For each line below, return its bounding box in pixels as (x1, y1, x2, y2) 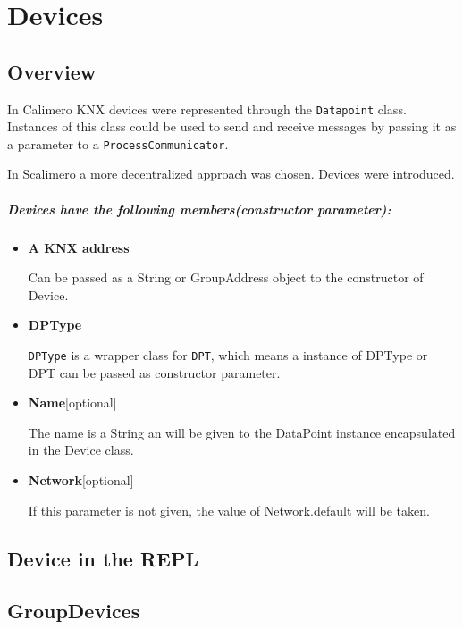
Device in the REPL (7, 544, 198, 572)
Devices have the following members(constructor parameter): (7, 199, 391, 218)
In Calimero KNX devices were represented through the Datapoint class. (7, 99, 407, 118)
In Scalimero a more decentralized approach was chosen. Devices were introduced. (7, 164, 455, 183)
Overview (7, 57, 97, 85)
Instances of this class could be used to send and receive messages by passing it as (7, 117, 457, 136)
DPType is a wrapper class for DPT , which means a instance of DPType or (28, 346, 428, 365)
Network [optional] (28, 471, 134, 490)
